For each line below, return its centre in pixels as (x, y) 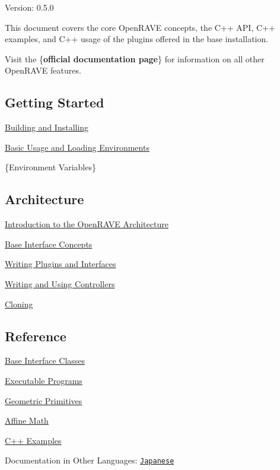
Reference (36, 336)
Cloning (19, 304)
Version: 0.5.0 (29, 7)
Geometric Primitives (44, 400)
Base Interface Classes (45, 361)
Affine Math (27, 420)
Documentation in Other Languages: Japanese (90, 460)
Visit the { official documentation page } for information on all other (135, 58)
